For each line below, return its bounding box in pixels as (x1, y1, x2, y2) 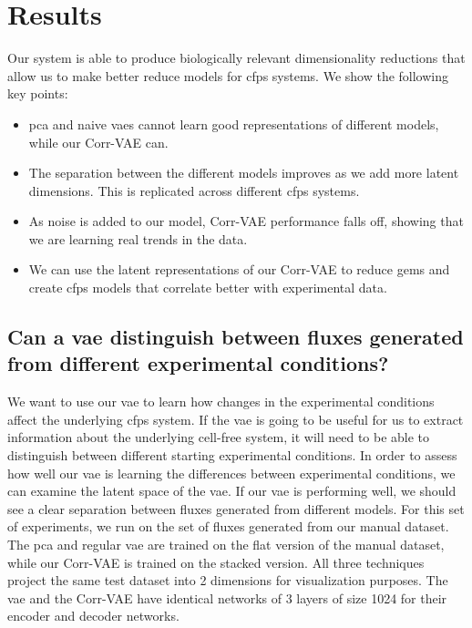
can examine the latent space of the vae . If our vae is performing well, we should (7, 481, 457, 500)
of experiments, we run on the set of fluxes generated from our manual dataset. (7, 517, 449, 536)
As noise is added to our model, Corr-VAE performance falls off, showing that (28, 211, 464, 231)
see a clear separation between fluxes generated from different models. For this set (7, 499, 465, 518)
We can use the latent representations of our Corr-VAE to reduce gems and (28, 260, 450, 279)
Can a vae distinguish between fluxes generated (7, 323, 464, 351)
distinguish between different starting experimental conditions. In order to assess (7, 446, 457, 465)
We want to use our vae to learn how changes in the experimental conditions (7, 392, 435, 411)
